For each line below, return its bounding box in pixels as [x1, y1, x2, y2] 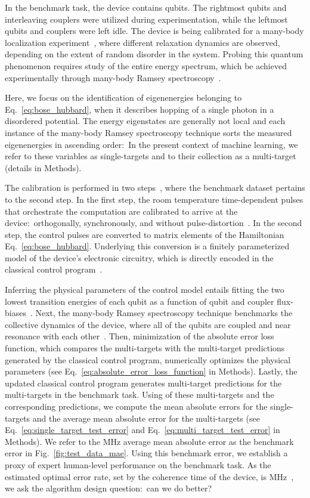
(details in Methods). [5, 161, 82, 174]
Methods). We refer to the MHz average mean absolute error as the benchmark [5, 435, 294, 447]
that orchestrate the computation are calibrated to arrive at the [5, 205, 238, 217]
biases [5, 307, 26, 319]
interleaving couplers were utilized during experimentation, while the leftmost [5, 13, 288, 25]
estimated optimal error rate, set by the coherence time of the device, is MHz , [5, 470, 294, 482]
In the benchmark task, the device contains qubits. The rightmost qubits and [5, 1, 287, 13]
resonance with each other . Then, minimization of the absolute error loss [5, 330, 274, 342]
